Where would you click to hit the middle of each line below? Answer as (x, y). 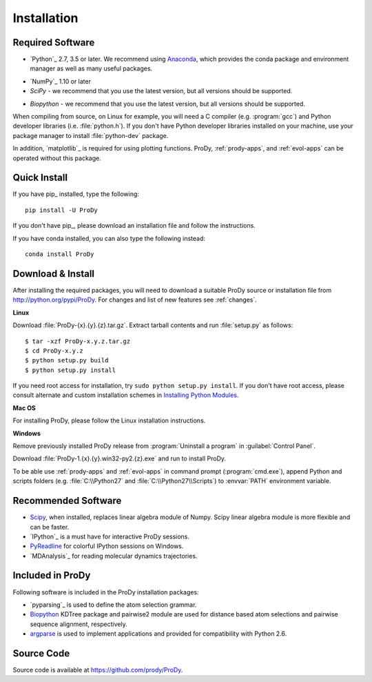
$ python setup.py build (67, 360)
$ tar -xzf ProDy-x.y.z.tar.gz (78, 341)
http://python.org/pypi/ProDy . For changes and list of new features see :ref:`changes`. (135, 300)
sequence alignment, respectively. (79, 624)
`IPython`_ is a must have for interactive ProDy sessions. (110, 536)
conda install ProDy (60, 254)
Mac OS (24, 408)
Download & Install (54, 274)
